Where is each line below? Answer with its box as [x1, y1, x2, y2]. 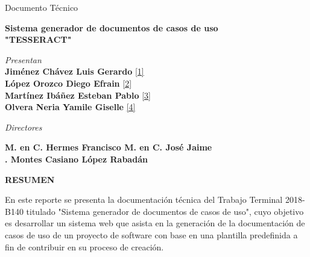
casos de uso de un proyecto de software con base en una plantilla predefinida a [5, 228, 298, 241]
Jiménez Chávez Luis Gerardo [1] [5, 65, 144, 78]
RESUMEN [5, 173, 55, 185]
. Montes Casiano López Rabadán [5, 152, 148, 165]
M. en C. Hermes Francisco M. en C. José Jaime [5, 141, 212, 153]
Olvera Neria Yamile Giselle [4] [5, 101, 136, 113]
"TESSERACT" [5, 33, 72, 46]
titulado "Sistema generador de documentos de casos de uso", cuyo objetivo [26, 205, 304, 217]
